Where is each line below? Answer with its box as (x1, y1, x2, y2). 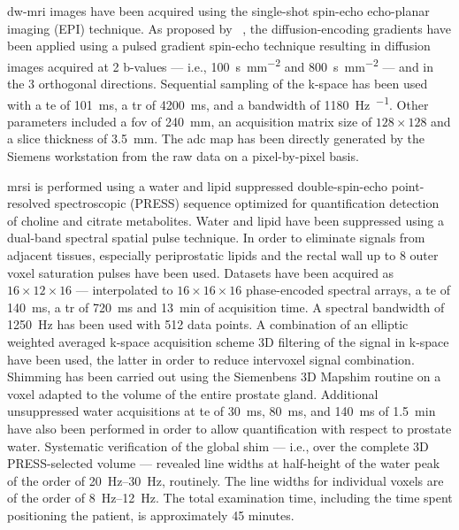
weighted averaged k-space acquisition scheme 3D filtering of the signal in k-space (7, 333, 449, 350)
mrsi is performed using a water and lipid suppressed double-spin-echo (7, 176, 388, 195)
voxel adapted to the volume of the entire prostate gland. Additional (7, 384, 379, 403)
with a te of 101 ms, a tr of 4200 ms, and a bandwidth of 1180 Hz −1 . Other (7, 92, 429, 113)
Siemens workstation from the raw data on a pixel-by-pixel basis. (7, 147, 359, 165)
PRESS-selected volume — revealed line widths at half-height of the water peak (7, 454, 440, 472)
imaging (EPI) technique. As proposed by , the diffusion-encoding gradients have (7, 19, 452, 37)
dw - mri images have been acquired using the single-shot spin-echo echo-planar (7, 2, 430, 19)
